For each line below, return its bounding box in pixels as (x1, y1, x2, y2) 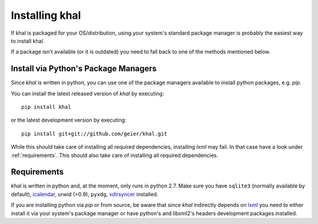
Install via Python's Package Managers (11, 63, 157, 73)
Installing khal (11, 9, 81, 22)
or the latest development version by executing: (11, 116, 127, 123)
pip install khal (21, 103, 71, 111)
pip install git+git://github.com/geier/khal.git (21, 130, 168, 137)
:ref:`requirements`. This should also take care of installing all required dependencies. (11, 152, 218, 159)
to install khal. (11, 37, 45, 44)
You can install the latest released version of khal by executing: (11, 90, 164, 97)
